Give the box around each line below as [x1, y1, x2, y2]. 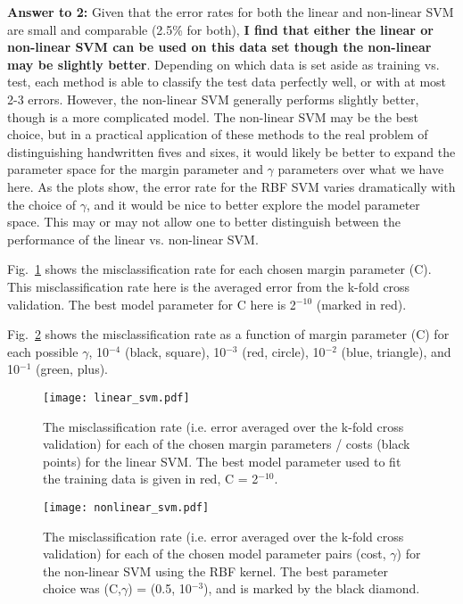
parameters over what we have [277, 160, 444, 178]
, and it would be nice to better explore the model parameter [86, 194, 420, 213]
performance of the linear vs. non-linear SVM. [7, 229, 259, 248]
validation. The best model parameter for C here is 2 [7, 294, 296, 313]
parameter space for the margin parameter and [7, 160, 263, 178]
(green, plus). [35, 360, 108, 378]
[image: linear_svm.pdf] [43, 391, 190, 404]
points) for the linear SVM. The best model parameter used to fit [43, 451, 401, 470]
